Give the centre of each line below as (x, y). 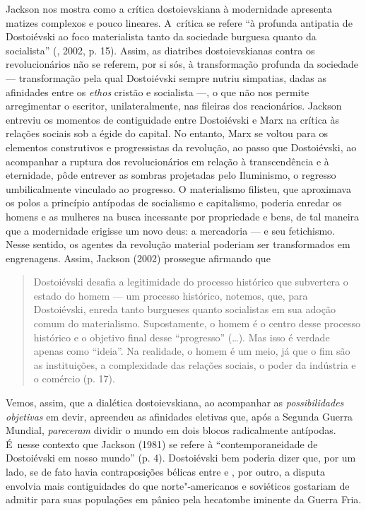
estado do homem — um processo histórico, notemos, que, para (171, 295)
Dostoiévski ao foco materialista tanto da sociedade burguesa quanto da (161, 36)
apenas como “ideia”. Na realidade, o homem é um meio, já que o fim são (192, 351)
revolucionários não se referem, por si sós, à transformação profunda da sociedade (182, 64)
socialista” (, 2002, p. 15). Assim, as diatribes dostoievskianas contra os (160, 50)
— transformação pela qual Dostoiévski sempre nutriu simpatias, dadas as (166, 77)
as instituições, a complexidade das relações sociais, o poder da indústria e (195, 364)
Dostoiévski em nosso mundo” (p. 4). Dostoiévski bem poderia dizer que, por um (181, 458)
